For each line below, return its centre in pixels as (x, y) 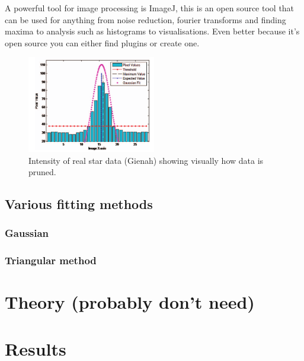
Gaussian (27, 233)
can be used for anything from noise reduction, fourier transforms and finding (145, 19)
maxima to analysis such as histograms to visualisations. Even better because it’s (152, 31)
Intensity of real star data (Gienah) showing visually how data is (146, 160)
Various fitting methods (79, 204)
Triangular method (51, 260)
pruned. (42, 172)
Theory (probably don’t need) (130, 302)
